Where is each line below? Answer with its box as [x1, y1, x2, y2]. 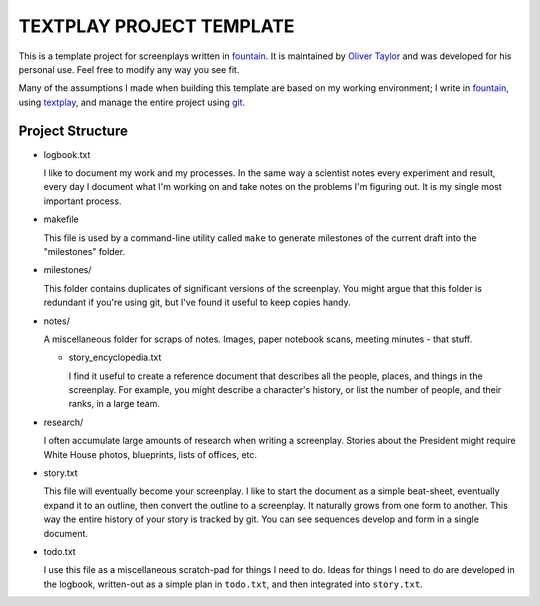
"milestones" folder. [43, 245, 125, 257]
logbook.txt [43, 148, 91, 160]
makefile [43, 213, 79, 225]
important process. [43, 195, 122, 207]
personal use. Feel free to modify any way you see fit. [18, 63, 240, 75]
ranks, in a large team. [68, 398, 160, 410]
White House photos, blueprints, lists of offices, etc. [43, 448, 258, 460]
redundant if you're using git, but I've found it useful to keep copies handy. [43, 296, 351, 309]
